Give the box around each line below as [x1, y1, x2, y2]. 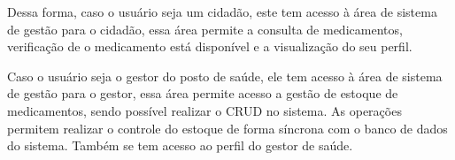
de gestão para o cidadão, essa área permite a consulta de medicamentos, [7, 19, 403, 38]
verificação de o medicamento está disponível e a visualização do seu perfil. [7, 37, 413, 56]
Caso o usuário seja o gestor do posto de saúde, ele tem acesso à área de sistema [7, 66, 443, 85]
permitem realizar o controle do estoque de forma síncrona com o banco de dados [7, 118, 448, 137]
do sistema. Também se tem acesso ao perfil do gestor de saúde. [7, 136, 353, 155]
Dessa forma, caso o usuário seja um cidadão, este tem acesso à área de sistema [7, 3, 437, 20]
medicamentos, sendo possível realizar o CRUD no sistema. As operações [7, 101, 402, 119]
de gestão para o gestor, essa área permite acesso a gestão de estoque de [7, 84, 398, 103]
